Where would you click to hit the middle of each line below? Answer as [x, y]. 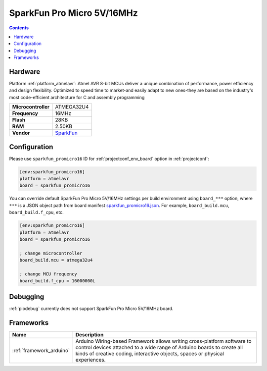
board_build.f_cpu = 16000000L [58, 281]
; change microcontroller [51, 253]
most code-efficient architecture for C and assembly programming [77, 97]
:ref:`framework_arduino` [41, 350]
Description [89, 334]
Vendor [21, 133]
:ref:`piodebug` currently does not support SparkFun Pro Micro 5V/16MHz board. [91, 308]
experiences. [90, 360]
